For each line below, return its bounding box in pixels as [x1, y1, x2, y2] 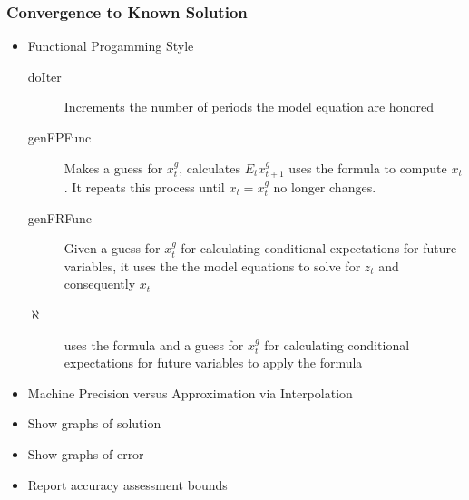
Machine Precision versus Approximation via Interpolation [27, 383, 353, 402]
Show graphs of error [27, 444, 144, 463]
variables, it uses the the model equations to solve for [64, 256, 361, 275]
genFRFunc [27, 208, 93, 227]
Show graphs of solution [27, 414, 161, 433]
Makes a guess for [64, 158, 163, 177]
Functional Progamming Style [27, 36, 194, 55]
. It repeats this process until [64, 178, 225, 197]
